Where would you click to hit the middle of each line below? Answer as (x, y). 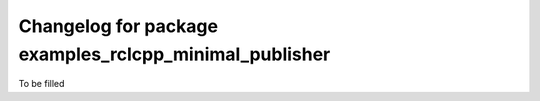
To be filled (41, 84)
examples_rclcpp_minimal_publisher (174, 54)
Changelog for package (118, 26)
